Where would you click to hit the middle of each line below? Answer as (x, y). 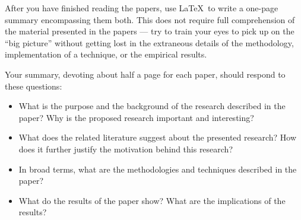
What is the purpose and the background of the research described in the (152, 106)
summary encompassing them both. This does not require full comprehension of (150, 19)
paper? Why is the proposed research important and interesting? (136, 117)
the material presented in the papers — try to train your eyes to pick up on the (150, 31)
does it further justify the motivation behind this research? (126, 149)
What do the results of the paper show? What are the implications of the (152, 200)
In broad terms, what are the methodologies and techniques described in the (158, 169)
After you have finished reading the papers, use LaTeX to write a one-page (142, 8)
